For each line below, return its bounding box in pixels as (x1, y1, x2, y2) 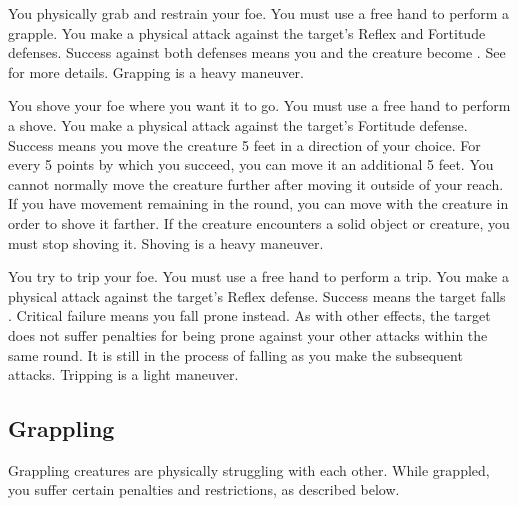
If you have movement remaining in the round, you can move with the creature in (8, 193, 509, 214)
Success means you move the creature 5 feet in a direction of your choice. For (8, 134, 481, 155)
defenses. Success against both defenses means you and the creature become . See (8, 42, 506, 63)
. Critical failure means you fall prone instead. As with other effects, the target (8, 305, 491, 326)
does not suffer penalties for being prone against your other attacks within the (8, 324, 488, 345)
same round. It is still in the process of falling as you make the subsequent (8, 344, 463, 365)
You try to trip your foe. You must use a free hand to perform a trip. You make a (8, 266, 509, 287)
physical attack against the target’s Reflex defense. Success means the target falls (8, 285, 506, 306)
